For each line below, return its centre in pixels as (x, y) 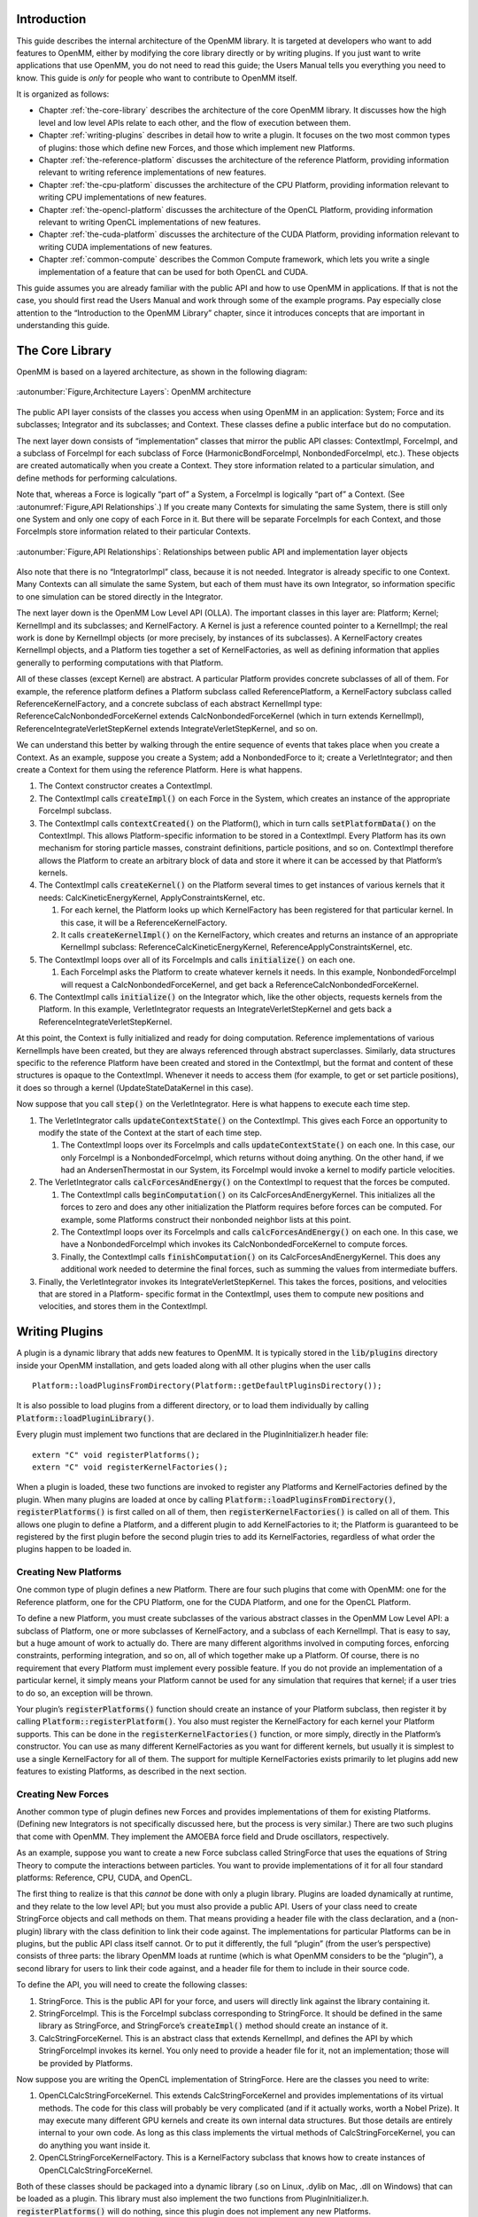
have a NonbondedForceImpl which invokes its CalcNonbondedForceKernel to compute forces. (234, 1244)
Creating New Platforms (69, 1572)
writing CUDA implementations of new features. (125, 247)
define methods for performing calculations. (96, 478)
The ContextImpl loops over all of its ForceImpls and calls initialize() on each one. (197, 960)
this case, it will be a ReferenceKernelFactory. (144, 922)
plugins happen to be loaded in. (74, 1549)
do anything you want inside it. (94, 2145)
